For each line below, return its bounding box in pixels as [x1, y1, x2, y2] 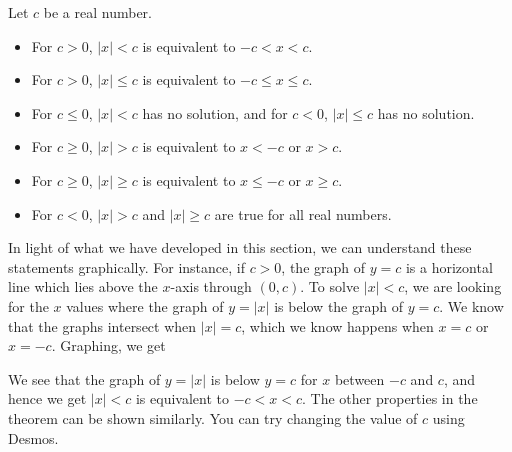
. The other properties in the [302, 388, 478, 409]
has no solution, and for [142, 102, 288, 123]
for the [8, 295, 49, 316]
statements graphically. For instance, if [8, 256, 245, 277]
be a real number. [43, 2, 152, 22]
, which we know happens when [241, 315, 434, 336]
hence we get [8, 388, 87, 409]
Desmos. [8, 427, 59, 448]
